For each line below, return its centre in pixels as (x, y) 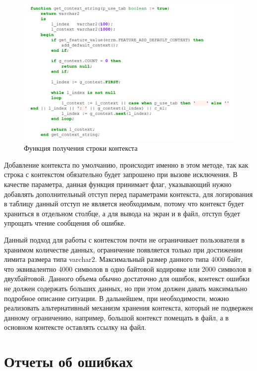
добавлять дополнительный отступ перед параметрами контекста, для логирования (128, 194)
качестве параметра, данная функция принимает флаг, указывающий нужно (118, 184)
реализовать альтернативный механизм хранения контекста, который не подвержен (128, 308)
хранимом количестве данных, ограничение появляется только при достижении (123, 249)
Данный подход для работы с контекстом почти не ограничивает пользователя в (124, 240)
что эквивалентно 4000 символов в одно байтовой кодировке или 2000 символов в (128, 269)
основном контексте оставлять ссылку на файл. (75, 327)
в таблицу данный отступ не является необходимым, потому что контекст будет (124, 204)
